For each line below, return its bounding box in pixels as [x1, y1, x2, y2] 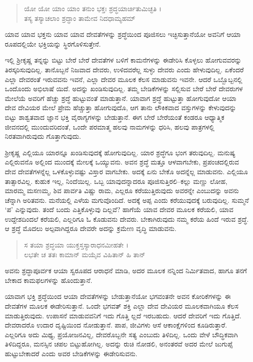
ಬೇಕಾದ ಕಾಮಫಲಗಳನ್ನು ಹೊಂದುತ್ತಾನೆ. [5, 275, 93, 285]
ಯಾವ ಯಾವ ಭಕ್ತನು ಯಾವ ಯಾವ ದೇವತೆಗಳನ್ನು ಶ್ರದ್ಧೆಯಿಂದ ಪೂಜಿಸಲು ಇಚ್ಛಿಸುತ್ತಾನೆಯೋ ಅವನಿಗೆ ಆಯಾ [5, 29, 241, 39]
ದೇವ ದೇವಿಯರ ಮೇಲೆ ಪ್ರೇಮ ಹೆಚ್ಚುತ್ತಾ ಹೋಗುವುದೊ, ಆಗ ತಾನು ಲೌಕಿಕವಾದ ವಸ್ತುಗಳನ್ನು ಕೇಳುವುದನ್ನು [5, 102, 237, 113]
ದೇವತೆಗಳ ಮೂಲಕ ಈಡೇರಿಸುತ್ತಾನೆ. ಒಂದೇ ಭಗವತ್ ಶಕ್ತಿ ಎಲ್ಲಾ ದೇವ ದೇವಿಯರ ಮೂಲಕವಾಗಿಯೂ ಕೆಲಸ [5, 301, 238, 311]
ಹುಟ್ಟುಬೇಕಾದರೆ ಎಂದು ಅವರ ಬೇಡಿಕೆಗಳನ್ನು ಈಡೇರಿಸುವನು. [5, 348, 138, 358]
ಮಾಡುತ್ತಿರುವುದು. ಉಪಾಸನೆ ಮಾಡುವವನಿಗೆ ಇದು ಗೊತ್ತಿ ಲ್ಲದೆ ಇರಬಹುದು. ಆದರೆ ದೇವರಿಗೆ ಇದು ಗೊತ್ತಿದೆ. [5, 310, 241, 320]
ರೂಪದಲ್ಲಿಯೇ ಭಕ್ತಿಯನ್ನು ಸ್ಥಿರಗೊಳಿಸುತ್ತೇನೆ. [5, 38, 101, 49]
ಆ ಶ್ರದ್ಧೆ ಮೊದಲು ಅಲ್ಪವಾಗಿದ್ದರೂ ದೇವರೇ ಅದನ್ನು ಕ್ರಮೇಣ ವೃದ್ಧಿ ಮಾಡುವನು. [5, 223, 176, 233]
